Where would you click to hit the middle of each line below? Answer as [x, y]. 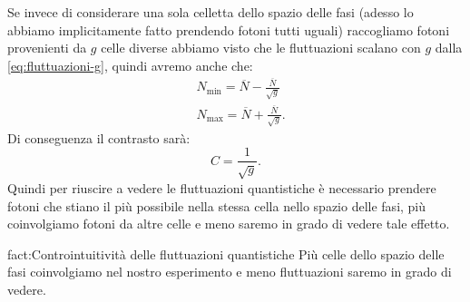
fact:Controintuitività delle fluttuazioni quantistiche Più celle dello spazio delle [226, 253]
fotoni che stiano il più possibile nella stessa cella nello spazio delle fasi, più [217, 205]
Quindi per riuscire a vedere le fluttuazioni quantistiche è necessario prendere [222, 187]
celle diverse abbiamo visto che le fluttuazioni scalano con [261, 48]
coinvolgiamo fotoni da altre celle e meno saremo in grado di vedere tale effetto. [229, 224]
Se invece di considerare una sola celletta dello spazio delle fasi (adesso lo [211, 12]
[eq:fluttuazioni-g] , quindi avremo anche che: [130, 65]
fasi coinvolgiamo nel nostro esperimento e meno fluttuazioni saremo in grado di [230, 272]
